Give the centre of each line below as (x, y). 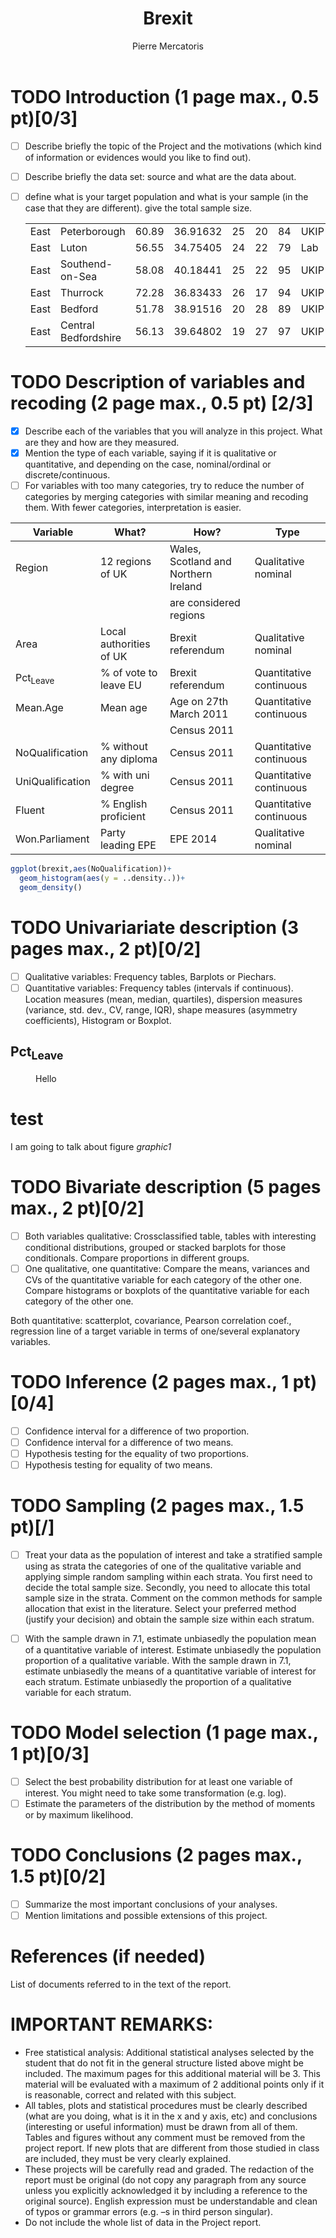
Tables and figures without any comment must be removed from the (165, 2137)
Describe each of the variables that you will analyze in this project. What (173, 431)
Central (77, 325)
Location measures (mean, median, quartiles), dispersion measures (163, 999)
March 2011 (199, 714)
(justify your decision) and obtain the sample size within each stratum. (169, 1619)
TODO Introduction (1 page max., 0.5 (165, 96)
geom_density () (51, 887)
